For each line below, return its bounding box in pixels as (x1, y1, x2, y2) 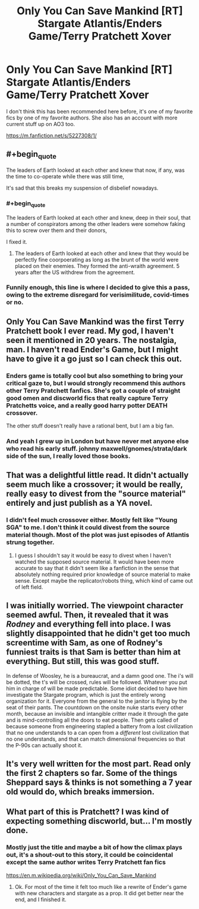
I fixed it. (6, 238, 28, 245)
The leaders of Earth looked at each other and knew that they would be (14, 250, 189, 257)
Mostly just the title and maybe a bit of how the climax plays (6, 843, 182, 851)
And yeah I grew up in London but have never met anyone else (6, 437, 189, 445)
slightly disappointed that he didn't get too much (6, 628, 191, 638)
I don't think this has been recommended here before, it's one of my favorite (6, 108, 193, 115)
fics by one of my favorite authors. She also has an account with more (6, 114, 178, 121)
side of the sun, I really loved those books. (6, 452, 131, 460)
